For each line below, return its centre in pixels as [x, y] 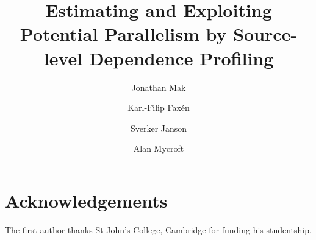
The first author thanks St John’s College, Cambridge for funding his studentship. [158, 229]
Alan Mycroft [159, 148]
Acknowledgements [86, 200]
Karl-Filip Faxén [159, 108]
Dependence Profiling [181, 58]
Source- [265, 34]
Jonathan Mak [159, 87]
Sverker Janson [159, 128]
